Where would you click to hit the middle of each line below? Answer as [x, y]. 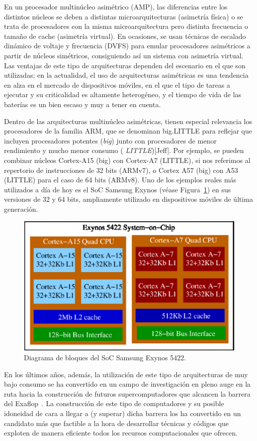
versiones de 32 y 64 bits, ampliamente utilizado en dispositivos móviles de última [129, 199]
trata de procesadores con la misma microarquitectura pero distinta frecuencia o [126, 26]
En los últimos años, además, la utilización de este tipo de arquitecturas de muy [126, 374]
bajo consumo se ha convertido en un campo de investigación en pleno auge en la [128, 384]
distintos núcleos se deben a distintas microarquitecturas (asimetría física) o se [124, 16]
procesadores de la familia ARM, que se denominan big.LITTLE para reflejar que [128, 131]
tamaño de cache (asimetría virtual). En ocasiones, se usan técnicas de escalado [125, 36]
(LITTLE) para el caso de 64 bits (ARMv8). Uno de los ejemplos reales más [120, 180]
